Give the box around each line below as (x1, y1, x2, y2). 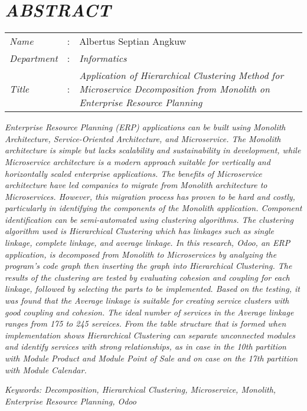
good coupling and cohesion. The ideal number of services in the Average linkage (5, 305, 294, 318)
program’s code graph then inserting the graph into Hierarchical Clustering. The (5, 259, 292, 272)
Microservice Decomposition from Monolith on (79, 82, 270, 96)
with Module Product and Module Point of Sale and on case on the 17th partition (5, 352, 298, 364)
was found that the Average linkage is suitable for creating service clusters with (5, 294, 289, 307)
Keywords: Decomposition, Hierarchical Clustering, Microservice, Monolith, (5, 383, 276, 396)
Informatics (79, 51, 127, 65)
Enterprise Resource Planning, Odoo (5, 394, 136, 407)
